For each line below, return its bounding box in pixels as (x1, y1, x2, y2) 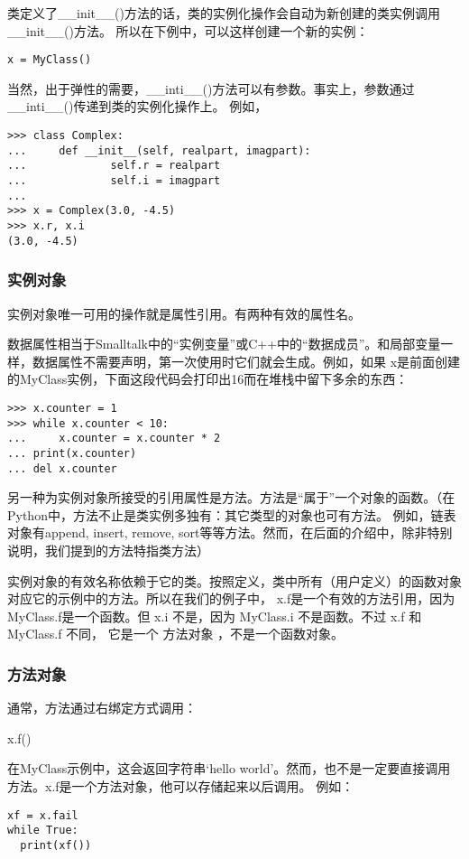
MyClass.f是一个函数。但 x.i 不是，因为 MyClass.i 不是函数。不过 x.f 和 (7, 606, 422, 625)
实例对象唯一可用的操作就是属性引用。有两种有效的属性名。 (7, 303, 361, 322)
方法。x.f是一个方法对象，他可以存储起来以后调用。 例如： (7, 776, 354, 795)
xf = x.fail (7, 808, 78, 822)
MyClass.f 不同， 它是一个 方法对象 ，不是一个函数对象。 (7, 624, 345, 643)
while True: (7, 824, 78, 837)
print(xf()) (20, 838, 92, 852)
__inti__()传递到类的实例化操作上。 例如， (7, 97, 268, 116)
